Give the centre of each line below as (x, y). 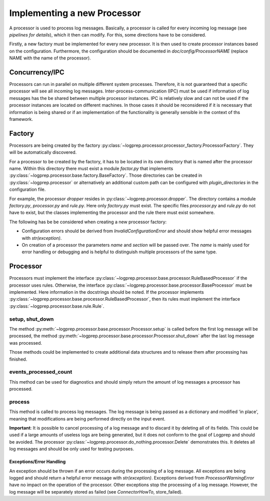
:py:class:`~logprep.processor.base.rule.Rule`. (57, 306)
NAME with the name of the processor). (50, 58)
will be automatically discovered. (43, 152)
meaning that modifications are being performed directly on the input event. (87, 419)
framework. (21, 119)
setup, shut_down (31, 319)
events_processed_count (41, 372)
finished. (18, 359)
